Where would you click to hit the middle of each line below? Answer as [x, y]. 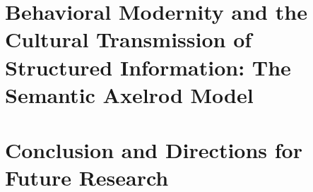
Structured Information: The [148, 67]
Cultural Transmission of [129, 39]
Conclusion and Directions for [154, 150]
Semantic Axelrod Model [129, 94]
